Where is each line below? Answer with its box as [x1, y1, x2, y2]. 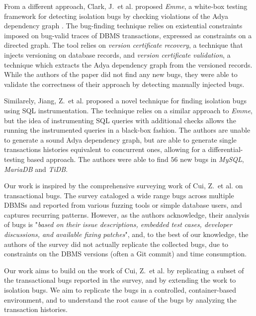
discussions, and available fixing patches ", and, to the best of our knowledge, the [4, 229, 249, 239]
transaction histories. [4, 304, 68, 315]
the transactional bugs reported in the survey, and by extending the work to [4, 275, 236, 285]
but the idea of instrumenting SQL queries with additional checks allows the [4, 115, 236, 125]
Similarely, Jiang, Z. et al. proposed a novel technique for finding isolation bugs [4, 95, 247, 106]
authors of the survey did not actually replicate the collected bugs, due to [4, 238, 229, 249]
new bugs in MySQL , [180, 154, 244, 164]
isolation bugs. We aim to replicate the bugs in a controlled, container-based [4, 285, 237, 295]
